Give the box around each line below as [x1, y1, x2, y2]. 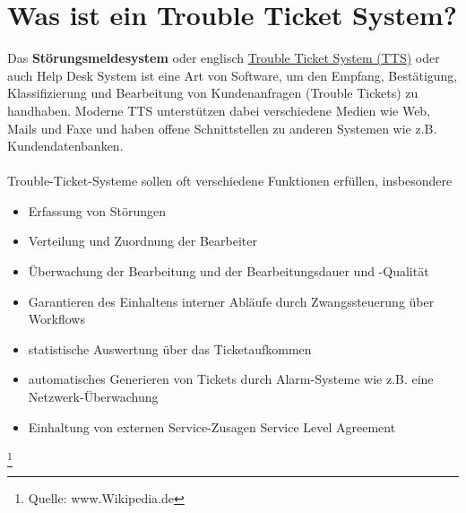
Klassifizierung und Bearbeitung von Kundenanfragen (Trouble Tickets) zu [7, 83, 419, 102]
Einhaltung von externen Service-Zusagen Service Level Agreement [28, 417, 396, 436]
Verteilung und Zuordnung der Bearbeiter [28, 231, 257, 250]
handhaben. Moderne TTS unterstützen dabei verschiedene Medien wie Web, [7, 100, 431, 119]
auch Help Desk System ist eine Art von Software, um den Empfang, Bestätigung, [7, 65, 458, 84]
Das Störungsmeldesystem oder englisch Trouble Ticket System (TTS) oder [7, 48, 440, 67]
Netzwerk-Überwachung [28, 387, 159, 406]
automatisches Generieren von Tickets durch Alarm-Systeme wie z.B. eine [28, 370, 434, 388]
